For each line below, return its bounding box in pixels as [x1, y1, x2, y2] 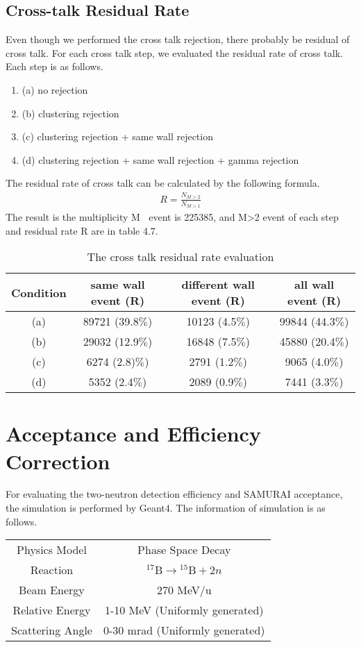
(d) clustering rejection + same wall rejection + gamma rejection [22, 152, 299, 167]
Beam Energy [19, 582, 85, 598]
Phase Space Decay [137, 541, 231, 558]
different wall [181, 276, 255, 293]
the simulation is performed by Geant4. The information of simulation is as [6, 501, 326, 515]
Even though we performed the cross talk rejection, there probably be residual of [6, 32, 350, 47]
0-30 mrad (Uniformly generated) [103, 622, 265, 639]
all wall [294, 276, 335, 293]
